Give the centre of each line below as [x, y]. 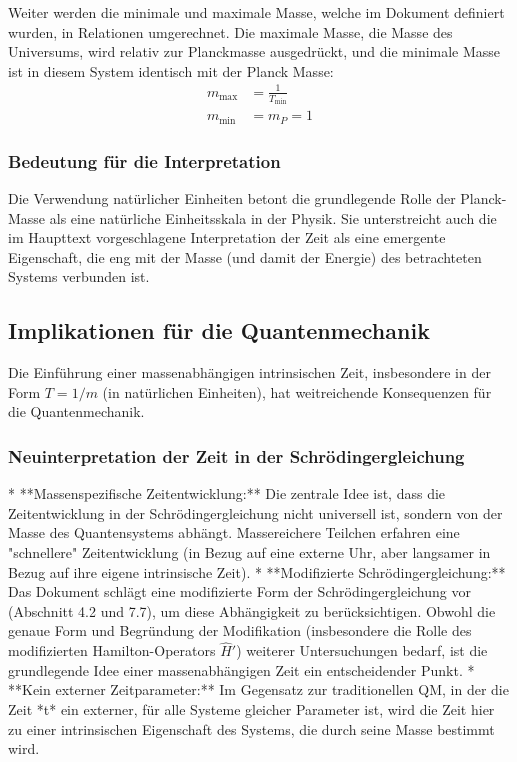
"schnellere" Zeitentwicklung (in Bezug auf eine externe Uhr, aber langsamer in [249, 552]
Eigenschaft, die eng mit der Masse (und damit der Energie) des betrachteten [245, 256]
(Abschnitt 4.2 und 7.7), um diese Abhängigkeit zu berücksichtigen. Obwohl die [252, 610]
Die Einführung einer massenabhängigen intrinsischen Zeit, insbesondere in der [249, 372]
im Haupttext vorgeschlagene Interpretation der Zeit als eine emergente [227, 237]
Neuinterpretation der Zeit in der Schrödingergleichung [236, 455]
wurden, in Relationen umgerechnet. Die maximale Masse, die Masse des [230, 31]
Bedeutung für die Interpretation [144, 160]
